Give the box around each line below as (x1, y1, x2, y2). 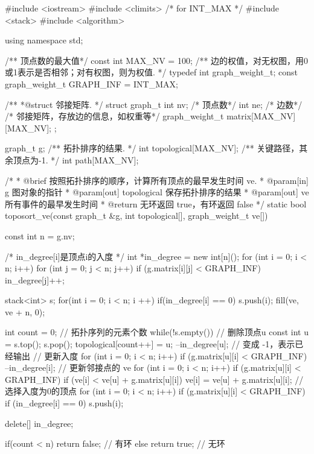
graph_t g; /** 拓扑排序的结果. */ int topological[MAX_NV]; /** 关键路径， (5, 142, 300, 154)
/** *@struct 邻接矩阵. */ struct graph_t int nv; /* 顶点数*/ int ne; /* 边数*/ (5, 98, 303, 110)
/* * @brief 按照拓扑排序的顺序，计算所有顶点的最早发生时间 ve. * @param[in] (5, 174, 309, 186)
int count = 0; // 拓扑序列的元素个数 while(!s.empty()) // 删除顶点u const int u (5, 326, 309, 338)
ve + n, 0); (5, 305, 45, 318)
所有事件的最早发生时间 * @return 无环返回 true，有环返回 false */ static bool (5, 197, 307, 210)
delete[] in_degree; (5, 417, 74, 429)
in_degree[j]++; (5, 273, 65, 286)
